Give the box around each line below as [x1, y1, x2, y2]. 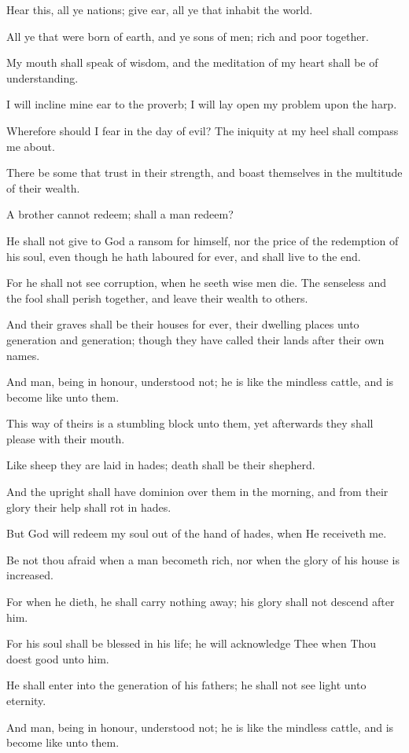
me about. [6, 138, 55, 154]
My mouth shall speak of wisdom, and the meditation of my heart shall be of [6, 54, 378, 71]
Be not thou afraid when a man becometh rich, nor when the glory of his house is [6, 551, 400, 568]
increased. [6, 567, 54, 583]
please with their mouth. [6, 430, 125, 446]
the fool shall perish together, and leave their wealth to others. [6, 289, 308, 306]
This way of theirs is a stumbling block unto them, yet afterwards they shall [6, 415, 374, 432]
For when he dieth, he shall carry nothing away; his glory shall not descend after [6, 593, 395, 610]
